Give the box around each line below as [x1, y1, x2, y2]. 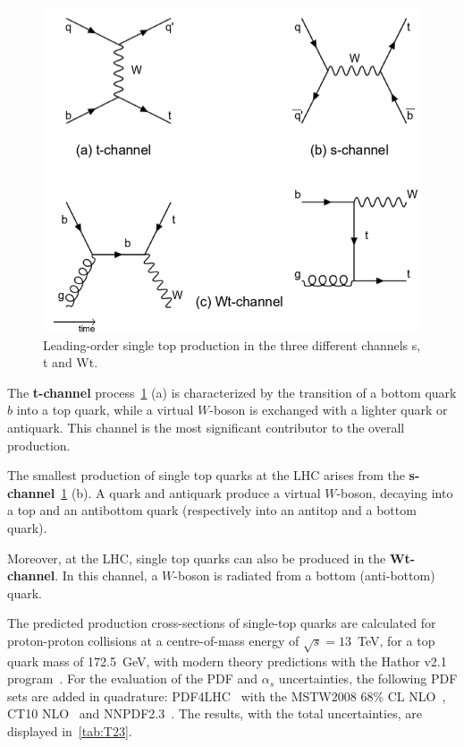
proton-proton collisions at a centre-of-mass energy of [7, 631, 299, 649]
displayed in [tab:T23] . [7, 722, 132, 741]
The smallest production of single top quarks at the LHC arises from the [7, 466, 405, 485]
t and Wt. [43, 353, 98, 372]
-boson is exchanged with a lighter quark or [209, 400, 448, 419]
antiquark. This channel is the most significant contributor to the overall [7, 417, 405, 436]
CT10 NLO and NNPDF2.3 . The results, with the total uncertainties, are [7, 704, 422, 723]
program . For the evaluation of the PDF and [7, 669, 258, 688]
